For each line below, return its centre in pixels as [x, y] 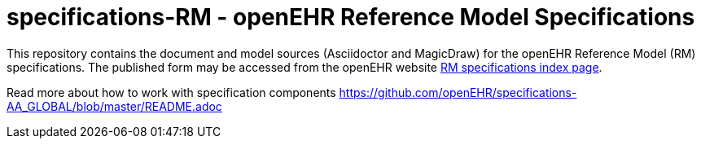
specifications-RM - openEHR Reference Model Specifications [351, 17]
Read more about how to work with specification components [171, 92]
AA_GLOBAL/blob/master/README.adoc [114, 106]
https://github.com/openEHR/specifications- [458, 92]
